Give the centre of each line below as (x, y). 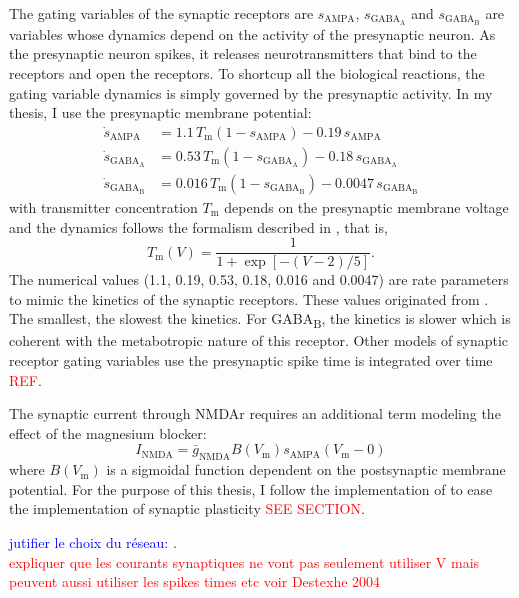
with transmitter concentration (103, 206)
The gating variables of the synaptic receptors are (161, 13)
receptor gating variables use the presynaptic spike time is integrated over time (251, 360)
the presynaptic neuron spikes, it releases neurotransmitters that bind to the (243, 53)
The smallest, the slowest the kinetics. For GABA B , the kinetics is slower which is (260, 320)
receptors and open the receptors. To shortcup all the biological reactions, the (247, 73)
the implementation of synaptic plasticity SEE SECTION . (187, 508)
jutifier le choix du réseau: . (93, 542)
